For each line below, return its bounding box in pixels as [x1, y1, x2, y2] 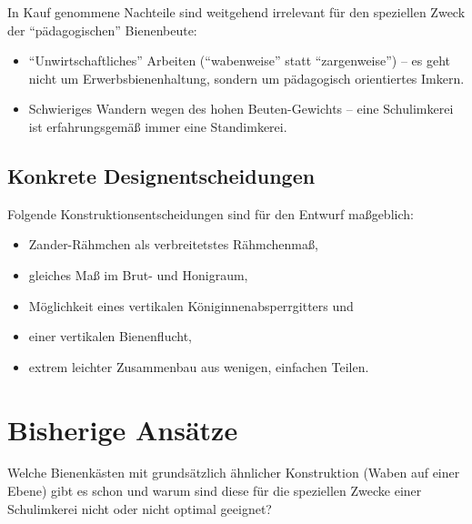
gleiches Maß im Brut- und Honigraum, [28, 265, 248, 284]
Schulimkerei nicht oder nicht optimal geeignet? [7, 499, 272, 518]
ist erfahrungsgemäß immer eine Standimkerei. [28, 116, 287, 136]
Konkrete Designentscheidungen [7, 161, 316, 189]
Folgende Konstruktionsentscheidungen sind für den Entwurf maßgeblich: [7, 204, 414, 223]
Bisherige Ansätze [7, 410, 238, 448]
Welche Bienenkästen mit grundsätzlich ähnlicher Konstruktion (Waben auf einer [7, 463, 460, 482]
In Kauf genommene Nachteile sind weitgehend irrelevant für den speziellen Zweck [7, 3, 466, 21]
